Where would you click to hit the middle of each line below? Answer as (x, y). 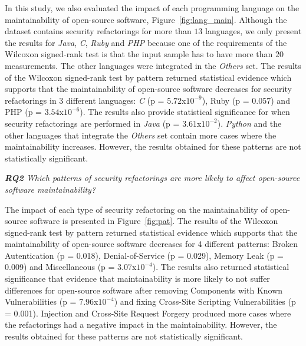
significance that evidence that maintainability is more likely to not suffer (137, 279)
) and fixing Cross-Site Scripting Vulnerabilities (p (205, 301)
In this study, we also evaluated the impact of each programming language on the (152, 8)
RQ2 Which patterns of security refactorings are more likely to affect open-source (152, 178)
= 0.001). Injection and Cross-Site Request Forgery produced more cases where (148, 313)
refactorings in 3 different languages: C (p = (85, 100)
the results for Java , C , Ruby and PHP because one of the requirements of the (146, 42)
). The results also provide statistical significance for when (185, 112)
